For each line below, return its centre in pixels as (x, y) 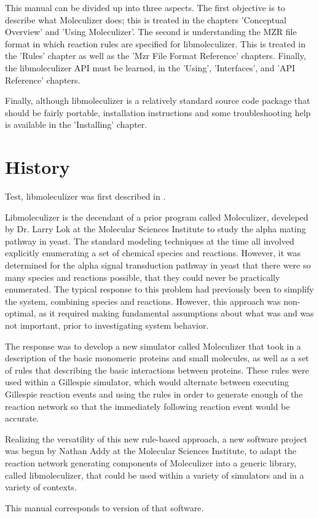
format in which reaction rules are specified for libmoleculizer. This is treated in (156, 43)
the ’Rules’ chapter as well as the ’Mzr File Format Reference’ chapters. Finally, (156, 56)
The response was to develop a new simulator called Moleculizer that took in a (153, 346)
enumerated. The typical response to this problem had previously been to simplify (159, 289)
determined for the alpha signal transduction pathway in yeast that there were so (158, 265)
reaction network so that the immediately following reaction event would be (148, 406)
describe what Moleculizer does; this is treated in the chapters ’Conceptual (146, 19)
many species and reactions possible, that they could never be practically (143, 277)
